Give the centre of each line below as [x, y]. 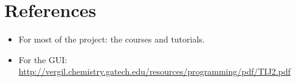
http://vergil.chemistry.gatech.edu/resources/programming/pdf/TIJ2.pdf [154, 71]
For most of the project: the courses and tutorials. [112, 39]
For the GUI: [43, 59]
